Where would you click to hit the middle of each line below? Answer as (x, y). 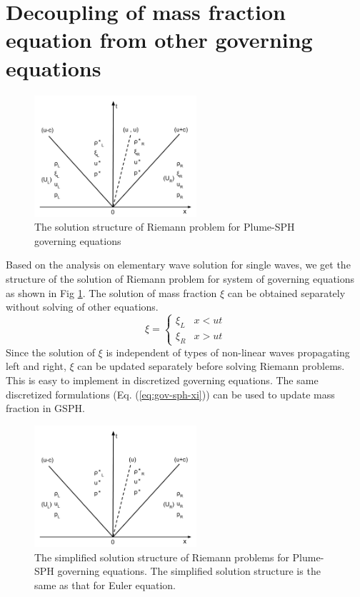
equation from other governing (159, 40)
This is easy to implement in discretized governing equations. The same (162, 380)
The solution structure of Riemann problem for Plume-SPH (165, 227)
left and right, (36, 366)
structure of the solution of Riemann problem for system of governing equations (180, 278)
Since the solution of (50, 352)
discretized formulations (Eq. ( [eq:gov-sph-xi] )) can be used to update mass (170, 394)
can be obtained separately (286, 292)
